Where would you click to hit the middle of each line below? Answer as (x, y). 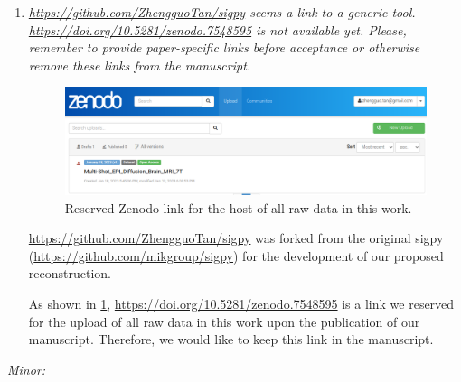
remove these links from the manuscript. (140, 65)
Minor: (27, 369)
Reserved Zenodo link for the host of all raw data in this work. (238, 207)
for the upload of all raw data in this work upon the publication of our (224, 321)
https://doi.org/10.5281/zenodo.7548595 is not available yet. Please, (217, 29)
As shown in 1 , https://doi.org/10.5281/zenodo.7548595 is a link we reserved (241, 303)
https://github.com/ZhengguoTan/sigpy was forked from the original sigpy (236, 238)
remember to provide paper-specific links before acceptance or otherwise (224, 47)
